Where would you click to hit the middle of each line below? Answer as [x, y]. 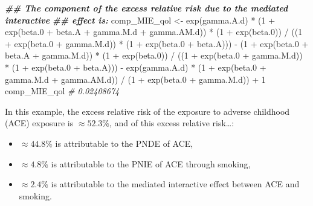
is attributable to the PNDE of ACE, [124, 143]
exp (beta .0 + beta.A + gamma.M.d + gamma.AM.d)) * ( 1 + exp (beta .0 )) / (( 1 [154, 32]
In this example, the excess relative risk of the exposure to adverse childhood [147, 111]
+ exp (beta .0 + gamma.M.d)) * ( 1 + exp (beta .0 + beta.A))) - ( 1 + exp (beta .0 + [157, 43]
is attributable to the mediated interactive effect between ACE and [175, 184]
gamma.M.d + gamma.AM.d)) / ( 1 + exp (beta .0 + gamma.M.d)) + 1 [135, 79]
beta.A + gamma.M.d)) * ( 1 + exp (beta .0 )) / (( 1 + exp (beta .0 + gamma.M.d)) [154, 55]
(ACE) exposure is [39, 123]
